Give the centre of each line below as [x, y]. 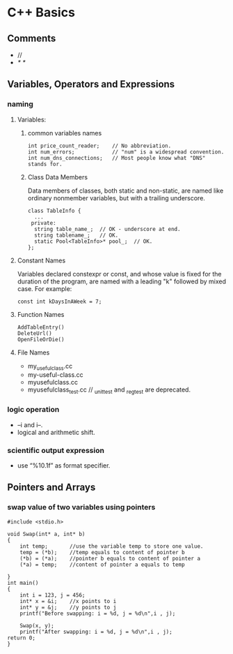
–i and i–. [30, 424]
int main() [23, 583]
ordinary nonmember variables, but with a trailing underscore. [116, 198]
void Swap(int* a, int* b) [46, 534]
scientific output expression [56, 450]
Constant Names [41, 260]
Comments [32, 38]
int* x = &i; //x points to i [68, 601]
